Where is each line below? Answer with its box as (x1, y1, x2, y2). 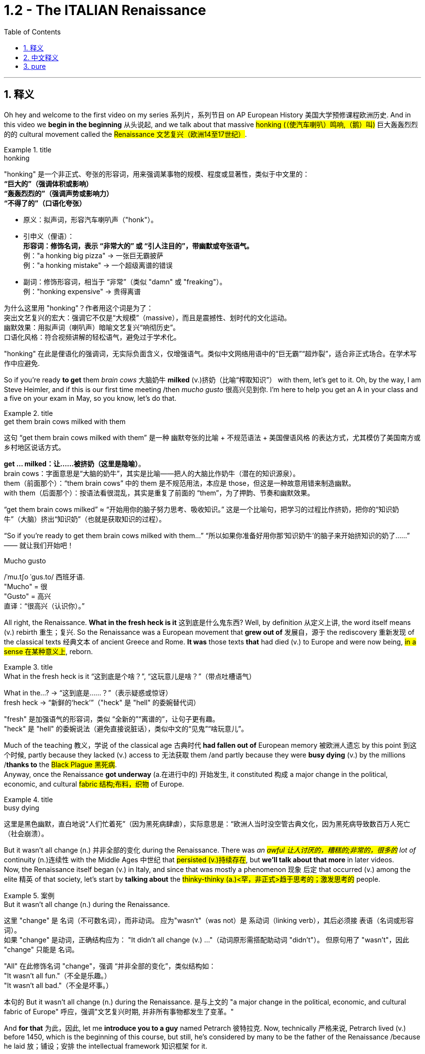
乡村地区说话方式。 (4, 443, 65, 451)
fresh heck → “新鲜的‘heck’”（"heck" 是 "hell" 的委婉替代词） (4, 698, 200, 707)
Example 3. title (4, 662, 53, 671)
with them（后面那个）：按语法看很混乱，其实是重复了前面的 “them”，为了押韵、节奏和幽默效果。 (4, 488, 314, 497)
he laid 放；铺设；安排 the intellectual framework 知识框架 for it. (4, 1041, 208, 1050)
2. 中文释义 (23, 53, 59, 62)
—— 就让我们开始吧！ (4, 541, 74, 549)
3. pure (23, 62, 46, 70)
